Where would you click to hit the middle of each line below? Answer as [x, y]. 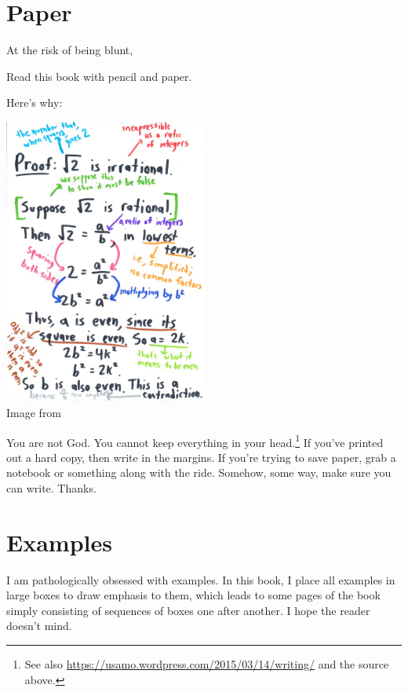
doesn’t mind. [39, 626]
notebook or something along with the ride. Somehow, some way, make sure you [199, 472]
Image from [34, 412]
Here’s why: [35, 103]
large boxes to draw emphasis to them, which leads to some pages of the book [193, 595]
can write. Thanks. [51, 487]
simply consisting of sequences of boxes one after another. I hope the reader [188, 610]
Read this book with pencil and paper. [99, 76]
